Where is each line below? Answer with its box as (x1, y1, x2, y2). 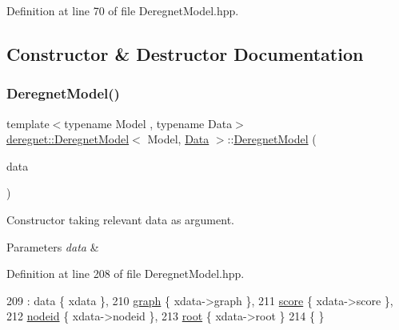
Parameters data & (6, 238, 99, 255)
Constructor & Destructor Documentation (6, 41, 364, 66)
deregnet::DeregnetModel (6, 131, 130, 147)
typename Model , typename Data (64, 115, 233, 131)
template (6, 115, 50, 131)
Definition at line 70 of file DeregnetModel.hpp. (6, 2, 239, 18)
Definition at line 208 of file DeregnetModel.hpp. (6, 265, 245, 282)
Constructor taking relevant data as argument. (6, 211, 234, 227)
